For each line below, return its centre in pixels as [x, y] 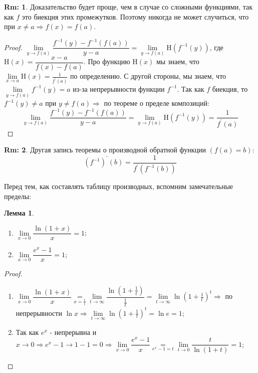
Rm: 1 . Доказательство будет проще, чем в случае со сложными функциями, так [128, 7]
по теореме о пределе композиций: [157, 103]
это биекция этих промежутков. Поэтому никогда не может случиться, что [135, 16]
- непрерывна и [73, 332]
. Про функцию [107, 61]
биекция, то [230, 88]
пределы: [18, 196]
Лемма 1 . [19, 213]
